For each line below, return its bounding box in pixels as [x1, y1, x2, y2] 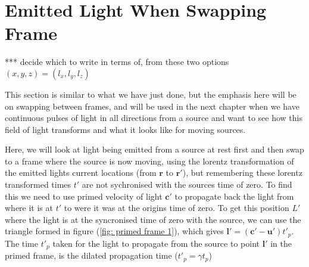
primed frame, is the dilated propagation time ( [5, 249, 178, 262]
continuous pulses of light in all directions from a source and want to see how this [5, 111, 302, 124]
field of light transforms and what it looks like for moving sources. [5, 123, 246, 135]
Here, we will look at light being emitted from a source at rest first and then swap [5, 143, 304, 156]
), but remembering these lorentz [182, 166, 302, 179]
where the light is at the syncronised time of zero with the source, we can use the [5, 213, 301, 225]
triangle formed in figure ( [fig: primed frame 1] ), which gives [5, 225, 224, 237]
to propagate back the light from [174, 190, 294, 202]
